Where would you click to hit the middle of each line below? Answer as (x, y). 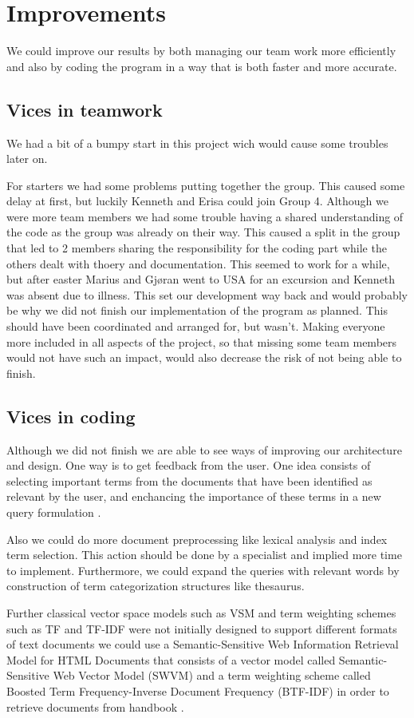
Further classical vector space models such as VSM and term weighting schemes (201, 612)
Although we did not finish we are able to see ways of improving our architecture (204, 449)
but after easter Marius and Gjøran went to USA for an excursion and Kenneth (201, 279)
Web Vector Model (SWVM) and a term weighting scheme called (212, 675)
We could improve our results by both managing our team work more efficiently (201, 51)
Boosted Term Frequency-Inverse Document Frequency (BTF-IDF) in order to (198, 690)
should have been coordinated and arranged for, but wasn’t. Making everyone (196, 326)
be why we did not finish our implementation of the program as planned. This (197, 310)
